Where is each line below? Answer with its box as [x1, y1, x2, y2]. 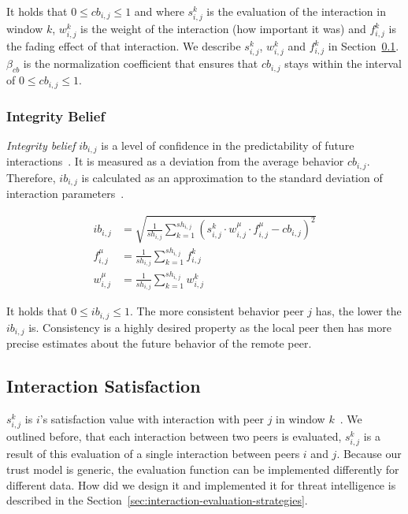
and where [134, 3, 184, 19]
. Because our [336, 445, 402, 462]
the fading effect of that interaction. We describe [6, 38, 241, 54]
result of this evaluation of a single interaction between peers [6, 445, 300, 462]
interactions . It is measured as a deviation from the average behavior [6, 153, 344, 169]
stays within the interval [284, 55, 402, 72]
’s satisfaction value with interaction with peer [39, 411, 264, 427]
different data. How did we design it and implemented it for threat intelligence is [6, 476, 396, 493]
